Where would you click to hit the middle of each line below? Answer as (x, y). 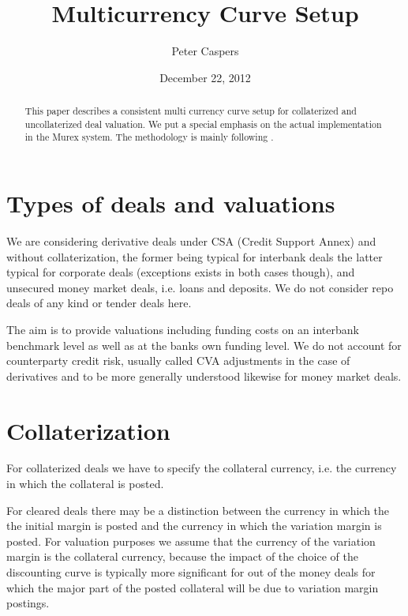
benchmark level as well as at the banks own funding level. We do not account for (204, 345)
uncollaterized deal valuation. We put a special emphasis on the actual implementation (203, 124)
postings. (28, 603)
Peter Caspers (205, 51)
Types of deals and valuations (171, 203)
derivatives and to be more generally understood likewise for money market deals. (204, 376)
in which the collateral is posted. (85, 484)
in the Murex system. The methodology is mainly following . (149, 137)
